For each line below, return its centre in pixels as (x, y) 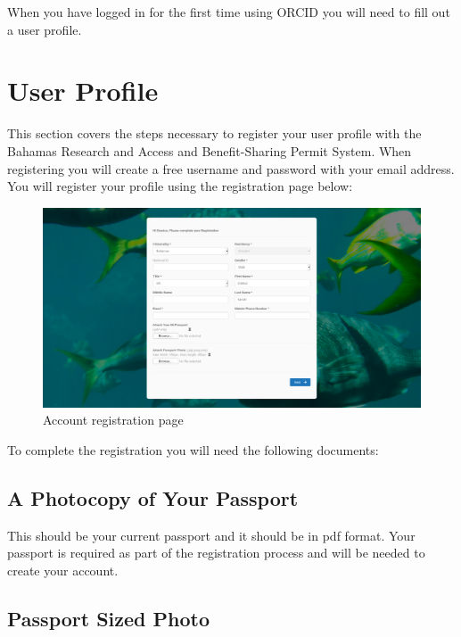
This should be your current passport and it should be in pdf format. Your (211, 535)
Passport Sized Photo (109, 618)
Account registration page (113, 420)
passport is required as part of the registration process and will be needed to (216, 553)
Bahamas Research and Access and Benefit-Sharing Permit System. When (210, 150)
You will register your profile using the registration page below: (180, 186)
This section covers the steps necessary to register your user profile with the (214, 133)
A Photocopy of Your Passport (153, 497)
